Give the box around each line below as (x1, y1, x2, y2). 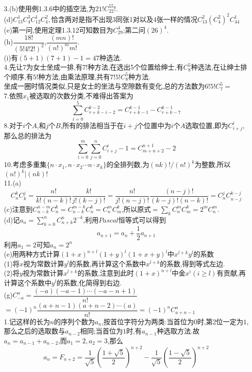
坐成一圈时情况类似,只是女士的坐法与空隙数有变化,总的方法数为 (4, 81, 205, 91)
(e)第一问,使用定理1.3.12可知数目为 (4, 24, 113, 35)
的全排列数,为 (106, 159, 150, 169)
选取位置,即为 (185, 120, 228, 130)
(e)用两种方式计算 (4, 249, 60, 259)
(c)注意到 (4, 204, 33, 214)
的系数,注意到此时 (77, 268, 134, 278)
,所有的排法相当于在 (60, 120, 124, 130)
